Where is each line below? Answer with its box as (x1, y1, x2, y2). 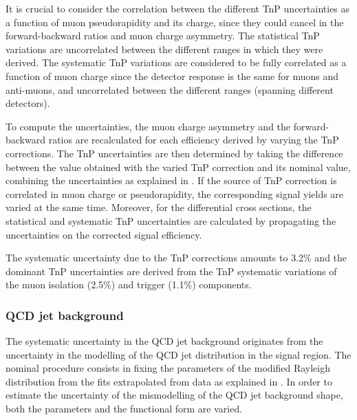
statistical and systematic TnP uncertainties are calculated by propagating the (6, 213, 336, 228)
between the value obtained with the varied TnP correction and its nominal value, (6, 159, 351, 174)
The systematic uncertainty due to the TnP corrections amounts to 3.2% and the (6, 250, 347, 265)
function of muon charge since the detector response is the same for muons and (6, 68, 338, 83)
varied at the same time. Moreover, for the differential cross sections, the (6, 200, 312, 214)
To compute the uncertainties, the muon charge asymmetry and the (6, 119, 291, 133)
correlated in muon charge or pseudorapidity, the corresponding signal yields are (6, 186, 344, 201)
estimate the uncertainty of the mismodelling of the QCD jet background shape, (6, 388, 343, 402)
